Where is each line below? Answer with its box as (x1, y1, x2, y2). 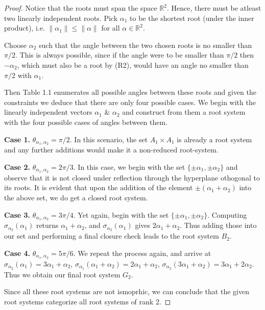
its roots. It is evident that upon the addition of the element (4, 182, 193, 193)
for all (101, 22, 120, 33)
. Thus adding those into (180, 220, 257, 230)
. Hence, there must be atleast (167, 3, 261, 13)
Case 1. (4, 134, 31, 144)
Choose (4, 39, 27, 50)
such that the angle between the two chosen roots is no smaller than (39, 39, 252, 50)
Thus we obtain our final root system (4, 269, 121, 279)
